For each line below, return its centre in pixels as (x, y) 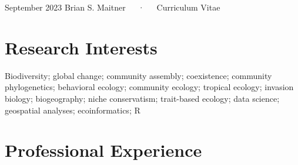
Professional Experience (103, 150)
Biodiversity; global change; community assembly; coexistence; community (138, 75)
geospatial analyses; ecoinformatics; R (73, 110)
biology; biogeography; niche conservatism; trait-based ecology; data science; (142, 98)
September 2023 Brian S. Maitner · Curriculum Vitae (113, 7)
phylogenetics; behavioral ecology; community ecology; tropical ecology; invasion (149, 87)
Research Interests (81, 47)
